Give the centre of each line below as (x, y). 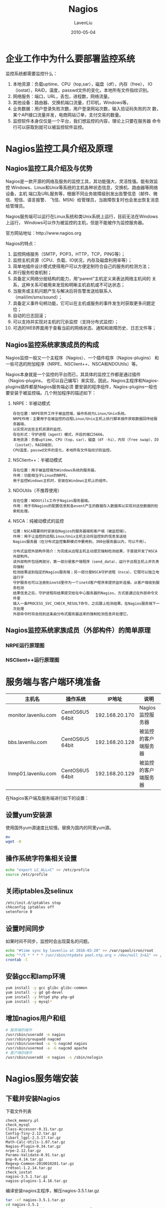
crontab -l (17, 960)
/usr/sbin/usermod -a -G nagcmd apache (47, 1048)
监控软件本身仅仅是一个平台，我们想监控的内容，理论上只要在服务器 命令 (87, 121)
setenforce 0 (19, 912)
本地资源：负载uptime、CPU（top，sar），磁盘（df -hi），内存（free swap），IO (86, 439)
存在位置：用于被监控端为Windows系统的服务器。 (55, 470)
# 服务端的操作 (19, 1030)
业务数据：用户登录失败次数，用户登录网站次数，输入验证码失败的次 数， (87, 108)
